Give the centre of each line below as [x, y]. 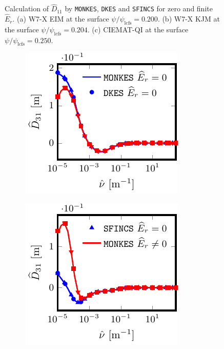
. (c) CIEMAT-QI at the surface [138, 29]
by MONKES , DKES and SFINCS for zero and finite [139, 8]
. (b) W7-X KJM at [189, 19]
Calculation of [27, 8]
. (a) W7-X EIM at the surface [61, 19]
